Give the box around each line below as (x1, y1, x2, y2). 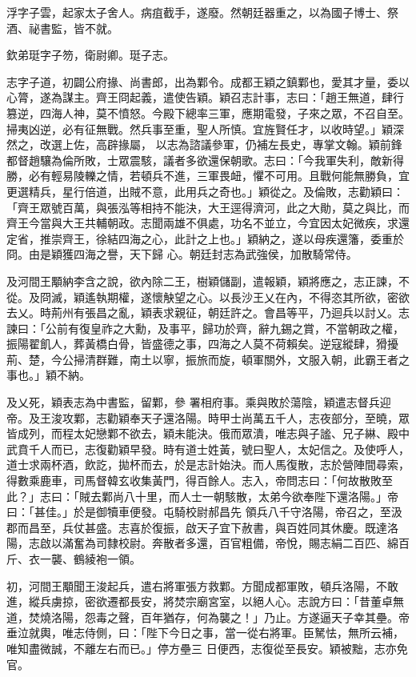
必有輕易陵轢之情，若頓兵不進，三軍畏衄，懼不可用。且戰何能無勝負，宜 (28, 167, 410, 184)
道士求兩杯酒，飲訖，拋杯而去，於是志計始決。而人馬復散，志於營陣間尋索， (6, 456, 410, 473)
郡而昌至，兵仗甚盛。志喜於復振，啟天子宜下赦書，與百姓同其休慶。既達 (6, 519, 387, 535)
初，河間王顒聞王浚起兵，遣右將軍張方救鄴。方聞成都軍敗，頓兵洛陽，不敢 (6, 577, 398, 594)
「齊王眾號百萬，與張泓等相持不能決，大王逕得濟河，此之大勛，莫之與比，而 (6, 198, 410, 215)
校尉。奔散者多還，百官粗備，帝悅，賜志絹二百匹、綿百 (118, 535, 410, 551)
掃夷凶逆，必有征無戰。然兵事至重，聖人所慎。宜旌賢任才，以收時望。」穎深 (6, 120, 404, 137)
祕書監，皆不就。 (28, 19, 118, 36)
